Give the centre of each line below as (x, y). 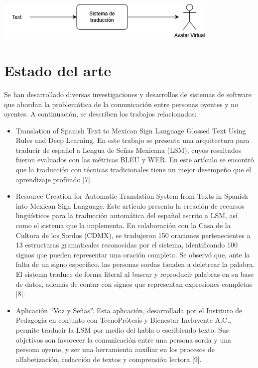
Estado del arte (58, 70)
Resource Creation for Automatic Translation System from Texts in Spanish (132, 196)
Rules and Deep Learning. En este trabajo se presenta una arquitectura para (132, 140)
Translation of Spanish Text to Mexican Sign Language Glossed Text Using (131, 130)
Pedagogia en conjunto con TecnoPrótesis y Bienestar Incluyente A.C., (123, 320)
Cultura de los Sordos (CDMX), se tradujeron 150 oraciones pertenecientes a (133, 235)
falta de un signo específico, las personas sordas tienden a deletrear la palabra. (135, 264)
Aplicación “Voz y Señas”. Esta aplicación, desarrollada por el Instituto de (129, 310)
